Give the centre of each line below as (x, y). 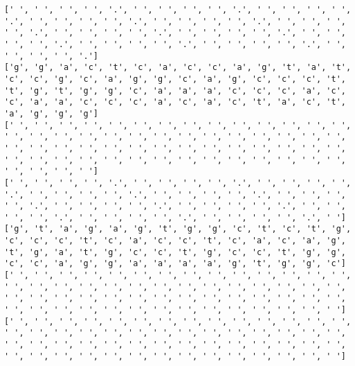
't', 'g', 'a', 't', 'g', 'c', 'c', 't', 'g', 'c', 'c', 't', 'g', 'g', (175, 252)
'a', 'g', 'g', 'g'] (52, 113)
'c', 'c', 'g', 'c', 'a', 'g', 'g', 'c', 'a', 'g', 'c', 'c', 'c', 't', (175, 79)
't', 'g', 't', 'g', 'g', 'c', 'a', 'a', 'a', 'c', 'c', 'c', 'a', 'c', (175, 90)
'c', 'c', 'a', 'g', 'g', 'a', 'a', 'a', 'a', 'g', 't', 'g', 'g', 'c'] (175, 264)
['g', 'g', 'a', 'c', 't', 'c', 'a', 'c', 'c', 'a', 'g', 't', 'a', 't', (178, 68)
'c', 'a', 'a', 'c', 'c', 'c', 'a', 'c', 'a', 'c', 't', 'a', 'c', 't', (175, 102)
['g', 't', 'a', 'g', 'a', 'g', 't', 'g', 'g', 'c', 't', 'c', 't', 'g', (178, 229)
